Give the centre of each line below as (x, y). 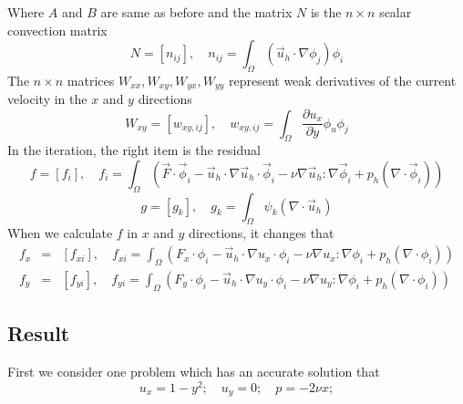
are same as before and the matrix (196, 12)
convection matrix (57, 30)
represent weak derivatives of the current (342, 80)
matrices (91, 80)
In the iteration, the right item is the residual (134, 150)
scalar (396, 12)
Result (39, 333)
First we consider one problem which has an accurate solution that (194, 371)
